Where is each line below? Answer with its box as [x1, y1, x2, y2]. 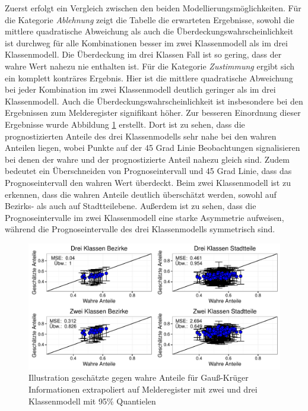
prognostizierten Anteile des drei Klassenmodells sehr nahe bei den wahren [5, 129, 277, 142]
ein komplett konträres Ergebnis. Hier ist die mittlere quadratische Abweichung [5, 71, 293, 84]
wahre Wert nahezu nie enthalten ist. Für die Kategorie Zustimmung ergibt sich [5, 59, 294, 72]
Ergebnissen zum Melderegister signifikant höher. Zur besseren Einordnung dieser [5, 106, 301, 119]
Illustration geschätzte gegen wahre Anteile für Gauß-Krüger [28, 371, 249, 384]
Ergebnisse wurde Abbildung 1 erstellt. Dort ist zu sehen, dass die [5, 118, 245, 130]
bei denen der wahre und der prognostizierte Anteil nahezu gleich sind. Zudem [5, 153, 290, 165]
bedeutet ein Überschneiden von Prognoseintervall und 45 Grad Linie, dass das [5, 165, 292, 177]
